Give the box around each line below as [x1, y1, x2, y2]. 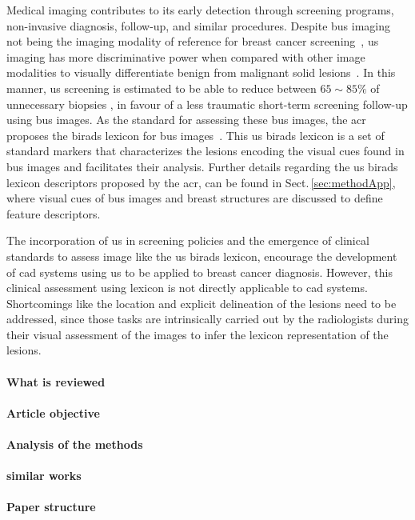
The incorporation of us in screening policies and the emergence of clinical [6, 232, 369, 249]
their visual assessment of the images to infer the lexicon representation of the [6, 326, 389, 342]
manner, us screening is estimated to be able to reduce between [6, 79, 317, 96]
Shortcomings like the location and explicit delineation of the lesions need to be [6, 294, 397, 311]
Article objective [6, 404, 100, 421]
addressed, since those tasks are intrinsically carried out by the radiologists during [6, 310, 409, 327]
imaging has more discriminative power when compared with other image [6, 48, 365, 65]
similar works [6, 467, 82, 484]
